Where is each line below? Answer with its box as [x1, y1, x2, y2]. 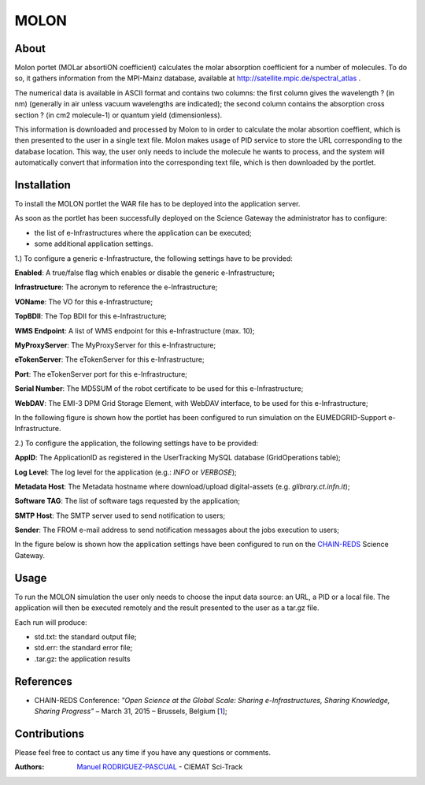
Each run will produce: [14, 617, 87, 627]
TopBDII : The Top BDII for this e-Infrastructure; [14, 311, 167, 321]
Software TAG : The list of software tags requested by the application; [14, 497, 240, 506]
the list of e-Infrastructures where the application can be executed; [34, 228, 252, 237]
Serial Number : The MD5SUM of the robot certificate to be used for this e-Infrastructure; [14, 384, 304, 393]
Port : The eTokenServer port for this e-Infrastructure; [14, 369, 188, 378]
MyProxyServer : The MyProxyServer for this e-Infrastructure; [14, 340, 216, 350]
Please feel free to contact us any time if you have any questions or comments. [14, 747, 272, 757]
